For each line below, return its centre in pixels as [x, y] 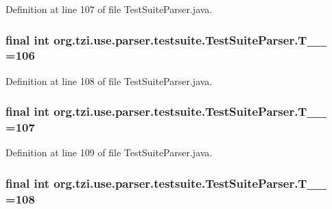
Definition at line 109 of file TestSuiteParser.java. [109, 152]
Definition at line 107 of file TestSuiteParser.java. [109, 9]
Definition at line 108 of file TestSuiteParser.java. [109, 81]
